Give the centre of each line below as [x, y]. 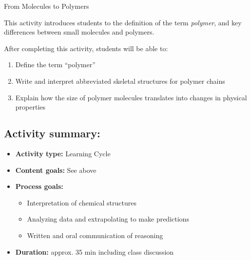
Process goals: [39, 186]
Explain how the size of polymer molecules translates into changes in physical [131, 97]
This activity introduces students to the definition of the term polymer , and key [123, 22]
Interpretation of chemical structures [82, 202]
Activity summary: [52, 133]
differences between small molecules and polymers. [79, 32]
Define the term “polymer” [55, 65]
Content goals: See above [56, 170]
